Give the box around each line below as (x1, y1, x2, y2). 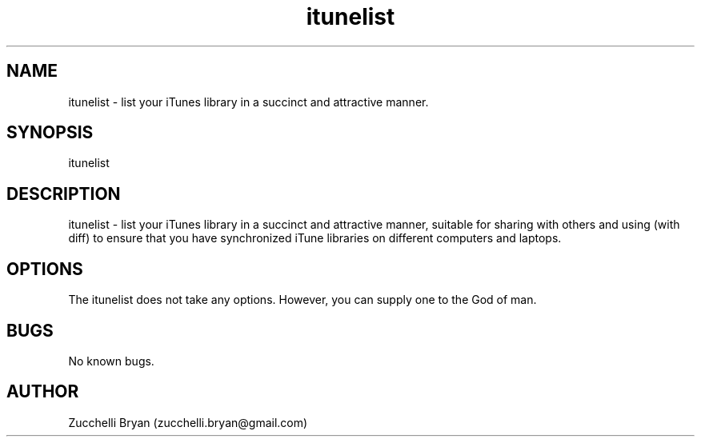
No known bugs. (68, 353, 154, 368)
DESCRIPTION (6, 183, 121, 204)
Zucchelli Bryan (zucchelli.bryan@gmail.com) (68, 415, 308, 429)
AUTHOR (6, 381, 79, 402)
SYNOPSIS (6, 122, 94, 143)
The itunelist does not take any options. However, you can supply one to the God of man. (68, 293, 537, 307)
